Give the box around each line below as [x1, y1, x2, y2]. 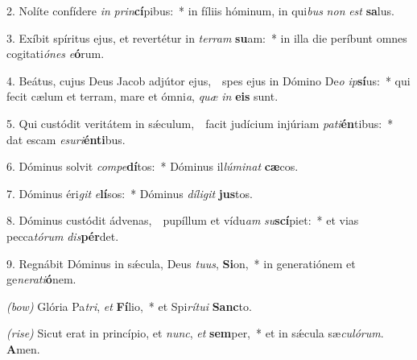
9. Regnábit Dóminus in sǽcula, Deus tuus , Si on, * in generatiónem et [6, 254, 356, 271]
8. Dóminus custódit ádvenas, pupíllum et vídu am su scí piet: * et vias [6, 212, 359, 229]
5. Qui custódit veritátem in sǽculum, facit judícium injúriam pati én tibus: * [6, 114, 394, 131]
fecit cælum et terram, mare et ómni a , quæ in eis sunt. [6, 88, 279, 105]
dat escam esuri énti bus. [6, 130, 126, 147]
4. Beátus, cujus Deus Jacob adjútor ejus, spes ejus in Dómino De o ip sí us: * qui [6, 72, 411, 89]
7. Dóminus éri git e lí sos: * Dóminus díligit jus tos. [6, 184, 253, 201]
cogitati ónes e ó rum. [6, 45, 105, 62]
